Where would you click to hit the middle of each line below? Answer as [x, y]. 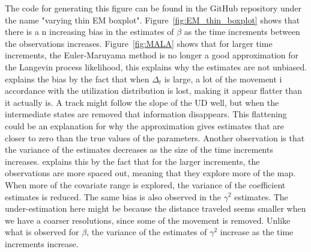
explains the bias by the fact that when [77, 78]
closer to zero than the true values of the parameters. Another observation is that [155, 137]
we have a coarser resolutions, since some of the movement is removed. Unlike [148, 220]
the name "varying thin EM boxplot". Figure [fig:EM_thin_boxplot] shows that [152, 20]
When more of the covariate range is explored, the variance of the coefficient [145, 184]
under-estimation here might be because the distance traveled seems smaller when [155, 208]
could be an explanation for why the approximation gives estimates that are [145, 125]
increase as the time [257, 232]
